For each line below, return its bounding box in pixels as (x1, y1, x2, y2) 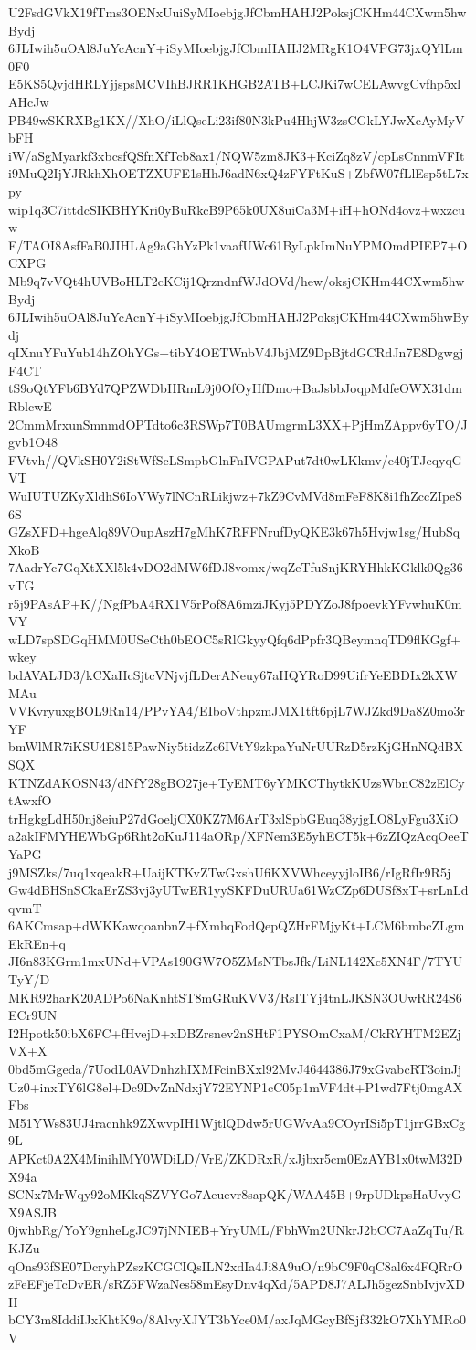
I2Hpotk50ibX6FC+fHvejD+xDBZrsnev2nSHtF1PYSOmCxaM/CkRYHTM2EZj (8, 1023, 461, 1042)
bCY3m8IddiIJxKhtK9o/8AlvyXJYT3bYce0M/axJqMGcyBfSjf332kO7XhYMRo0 (8, 1310, 466, 1329)
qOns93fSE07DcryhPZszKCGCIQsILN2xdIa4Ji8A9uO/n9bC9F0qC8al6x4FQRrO (8, 1256, 463, 1275)
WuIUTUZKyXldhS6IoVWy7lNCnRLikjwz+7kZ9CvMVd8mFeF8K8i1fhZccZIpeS (8, 486, 463, 505)
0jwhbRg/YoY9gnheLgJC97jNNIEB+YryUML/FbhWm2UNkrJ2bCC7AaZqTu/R (8, 1220, 464, 1239)
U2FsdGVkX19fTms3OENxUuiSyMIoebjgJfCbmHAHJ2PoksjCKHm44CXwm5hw (8, 3, 467, 21)
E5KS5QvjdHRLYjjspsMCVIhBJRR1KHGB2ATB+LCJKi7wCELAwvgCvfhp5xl (8, 74, 461, 93)
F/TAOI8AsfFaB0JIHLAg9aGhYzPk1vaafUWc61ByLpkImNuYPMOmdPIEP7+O (8, 235, 468, 254)
